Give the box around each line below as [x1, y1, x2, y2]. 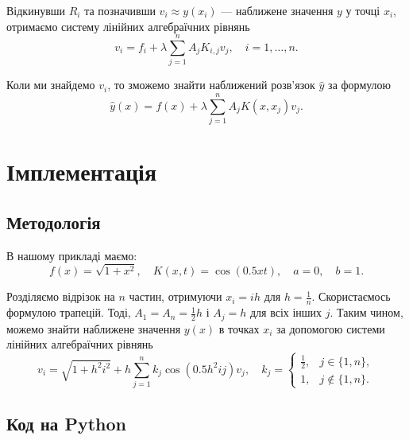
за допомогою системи [276, 320, 385, 337]
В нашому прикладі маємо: [6, 247, 137, 263]
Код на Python [6, 411, 126, 435]
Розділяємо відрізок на [6, 288, 115, 305]
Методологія [6, 209, 101, 234]
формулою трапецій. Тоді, [6, 304, 131, 321]
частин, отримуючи [129, 288, 222, 305]
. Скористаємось [311, 288, 391, 305]
